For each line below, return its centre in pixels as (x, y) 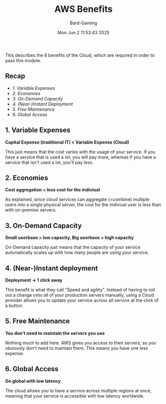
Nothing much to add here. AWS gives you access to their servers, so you (81, 343)
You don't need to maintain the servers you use (55, 333)
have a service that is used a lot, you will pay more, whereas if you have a (81, 157)
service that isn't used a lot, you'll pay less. (49, 162)
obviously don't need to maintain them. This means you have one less (77, 348)
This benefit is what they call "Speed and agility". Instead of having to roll (80, 290)
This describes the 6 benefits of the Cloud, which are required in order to (80, 55)
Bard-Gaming (83, 23)
